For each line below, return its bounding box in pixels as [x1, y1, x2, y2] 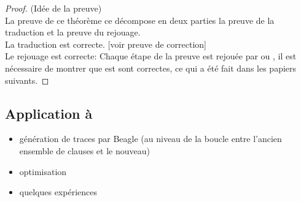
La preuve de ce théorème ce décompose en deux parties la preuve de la [5, 13, 275, 26]
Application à [5, 103, 93, 122]
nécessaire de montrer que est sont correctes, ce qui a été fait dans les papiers [5, 61, 297, 74]
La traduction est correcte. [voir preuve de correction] [5, 37, 206, 50]
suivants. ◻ [5, 73, 49, 86]
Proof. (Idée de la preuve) [5, 2, 102, 14]
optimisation [19, 165, 67, 178]
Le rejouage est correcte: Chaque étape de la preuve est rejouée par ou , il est [5, 50, 297, 62]
